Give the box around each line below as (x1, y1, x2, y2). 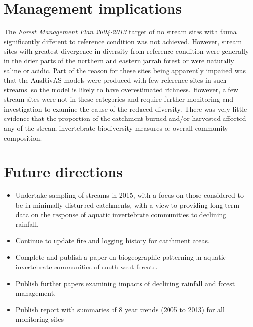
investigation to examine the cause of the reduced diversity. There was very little (4, 103, 247, 114)
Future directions (4, 161, 123, 181)
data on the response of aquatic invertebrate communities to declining (15, 209, 226, 219)
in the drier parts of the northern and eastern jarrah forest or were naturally (4, 55, 234, 65)
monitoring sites (15, 314, 64, 324)
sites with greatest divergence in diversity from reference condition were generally (4, 46, 249, 56)
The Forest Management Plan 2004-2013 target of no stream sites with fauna (4, 27, 237, 37)
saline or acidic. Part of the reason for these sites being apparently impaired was (4, 65, 246, 75)
